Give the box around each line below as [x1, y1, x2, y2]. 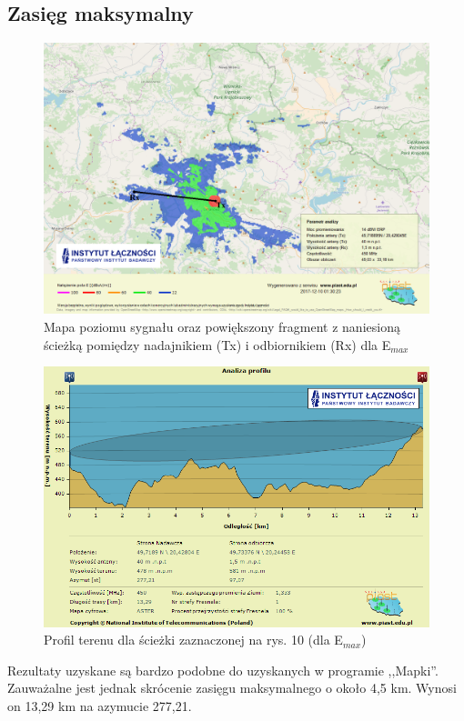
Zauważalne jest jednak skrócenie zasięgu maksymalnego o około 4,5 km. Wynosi [7, 678, 457, 697]
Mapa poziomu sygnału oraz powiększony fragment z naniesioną [44, 316, 400, 335]
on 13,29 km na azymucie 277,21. [7, 696, 192, 716]
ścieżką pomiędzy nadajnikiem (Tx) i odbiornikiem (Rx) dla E [44, 335, 391, 354]
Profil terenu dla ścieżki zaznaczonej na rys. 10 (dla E [44, 630, 343, 649]
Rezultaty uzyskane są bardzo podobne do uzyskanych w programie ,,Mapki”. [7, 660, 439, 679]
